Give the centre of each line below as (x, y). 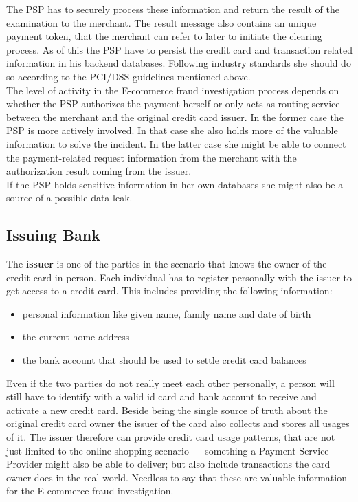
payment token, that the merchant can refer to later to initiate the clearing (164, 36)
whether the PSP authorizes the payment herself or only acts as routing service (173, 103)
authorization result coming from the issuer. (99, 171)
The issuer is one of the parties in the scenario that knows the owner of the (167, 264)
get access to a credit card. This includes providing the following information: (169, 291)
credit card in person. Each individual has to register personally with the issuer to (179, 277)
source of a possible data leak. (69, 198)
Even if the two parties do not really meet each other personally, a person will (170, 383)
